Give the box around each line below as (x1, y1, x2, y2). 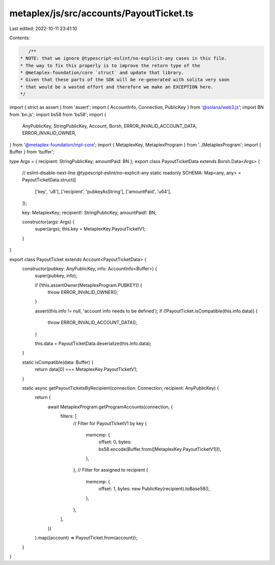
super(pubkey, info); (35, 273, 77, 279)
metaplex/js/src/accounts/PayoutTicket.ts (9, 8, 194, 19)
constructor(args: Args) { (22, 219, 75, 225)
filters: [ (60, 413, 77, 419)
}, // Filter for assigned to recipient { (73, 467, 149, 473)
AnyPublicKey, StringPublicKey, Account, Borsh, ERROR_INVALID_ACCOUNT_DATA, (22, 123, 197, 129)
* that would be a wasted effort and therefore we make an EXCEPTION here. (20, 84, 214, 90)
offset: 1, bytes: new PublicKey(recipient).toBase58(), (98, 486, 210, 492)
